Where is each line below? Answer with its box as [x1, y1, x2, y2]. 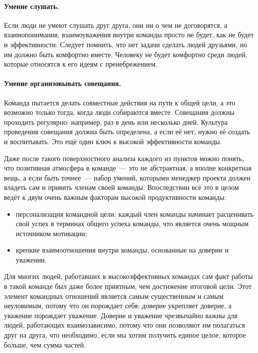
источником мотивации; [15, 228, 87, 238]
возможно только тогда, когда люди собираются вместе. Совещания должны [4, 107, 235, 117]
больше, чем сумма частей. [4, 339, 86, 350]
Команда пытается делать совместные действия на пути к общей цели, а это [4, 97, 236, 107]
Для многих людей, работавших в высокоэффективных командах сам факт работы [4, 271, 253, 281]
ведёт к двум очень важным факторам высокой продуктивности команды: [4, 191, 227, 202]
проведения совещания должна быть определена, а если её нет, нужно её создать [4, 126, 250, 137]
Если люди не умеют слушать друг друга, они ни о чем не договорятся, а [4, 19, 228, 30]
